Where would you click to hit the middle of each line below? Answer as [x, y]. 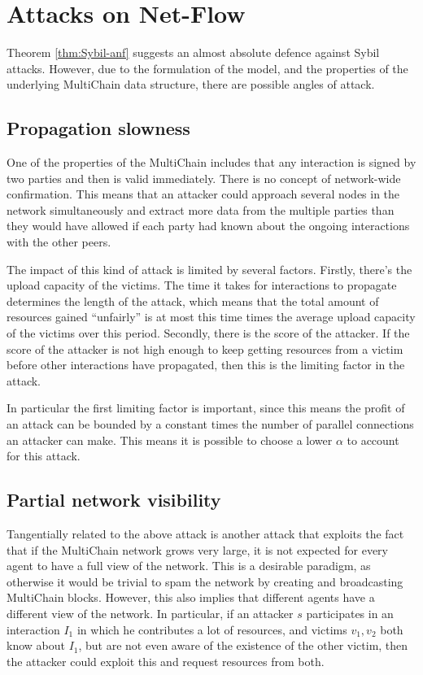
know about [36, 645]
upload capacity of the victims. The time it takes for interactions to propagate [202, 285]
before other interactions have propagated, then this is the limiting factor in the [206, 365]
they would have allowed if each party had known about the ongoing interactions [208, 226]
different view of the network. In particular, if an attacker [150, 613]
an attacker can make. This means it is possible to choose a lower [170, 440]
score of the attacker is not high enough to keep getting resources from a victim [205, 348]
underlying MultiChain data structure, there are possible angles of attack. [191, 84]
